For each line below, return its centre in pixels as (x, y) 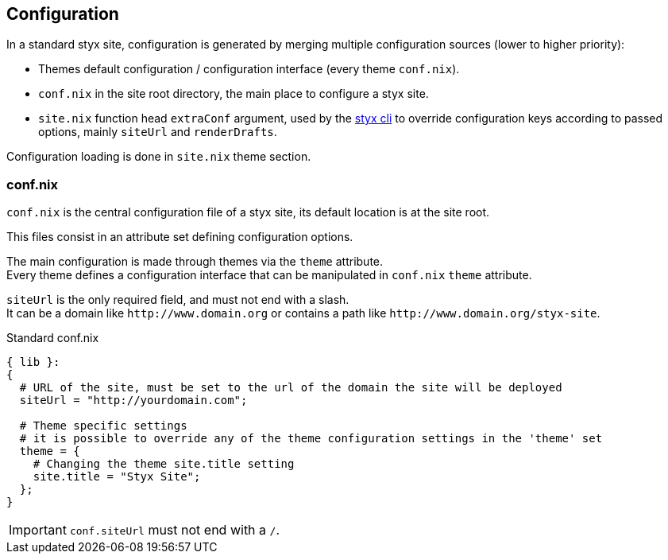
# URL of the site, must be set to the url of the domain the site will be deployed (291, 388)
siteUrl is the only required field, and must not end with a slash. (178, 300)
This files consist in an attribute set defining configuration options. (180, 237)
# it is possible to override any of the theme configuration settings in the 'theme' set (311, 439)
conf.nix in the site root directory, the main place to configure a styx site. (234, 94)
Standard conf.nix (53, 338)
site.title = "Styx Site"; (117, 477)
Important (38, 530)
